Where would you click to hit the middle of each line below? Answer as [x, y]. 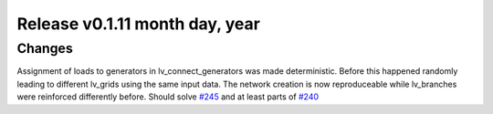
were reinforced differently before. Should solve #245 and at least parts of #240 [168, 97]
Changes [45, 48]
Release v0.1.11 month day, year [138, 24]
